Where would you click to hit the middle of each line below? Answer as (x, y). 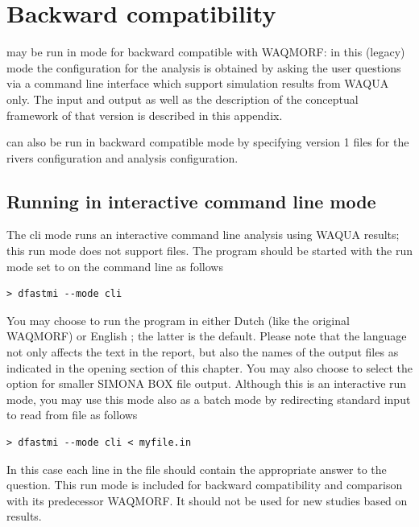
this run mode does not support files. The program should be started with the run (209, 251)
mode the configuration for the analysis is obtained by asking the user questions (204, 67)
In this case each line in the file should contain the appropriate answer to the (197, 469)
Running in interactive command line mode (191, 201)
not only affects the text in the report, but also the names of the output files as (203, 352)
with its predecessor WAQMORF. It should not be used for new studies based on (207, 500)
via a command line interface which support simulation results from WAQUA (198, 83)
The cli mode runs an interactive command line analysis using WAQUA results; (203, 235)
